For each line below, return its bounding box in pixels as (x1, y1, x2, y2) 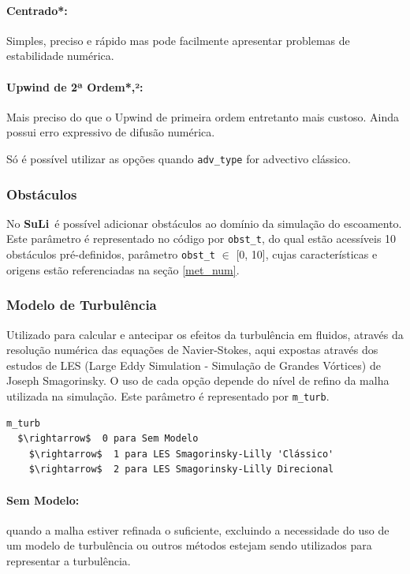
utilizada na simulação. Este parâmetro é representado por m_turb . (6, 387, 330, 404)
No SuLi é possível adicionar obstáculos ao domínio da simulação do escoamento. (6, 214, 402, 231)
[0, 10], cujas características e (236, 246, 378, 263)
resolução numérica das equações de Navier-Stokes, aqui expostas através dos (6, 341, 378, 358)
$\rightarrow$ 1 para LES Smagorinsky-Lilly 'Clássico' (28, 448, 334, 460)
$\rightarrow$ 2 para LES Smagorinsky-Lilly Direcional (28, 464, 334, 475)
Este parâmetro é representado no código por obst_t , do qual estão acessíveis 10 (6, 230, 397, 247)
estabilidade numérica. (6, 47, 114, 64)
